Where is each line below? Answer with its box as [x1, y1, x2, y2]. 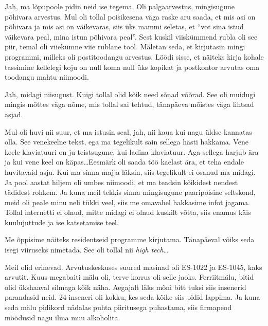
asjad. [5, 108, 23, 119]
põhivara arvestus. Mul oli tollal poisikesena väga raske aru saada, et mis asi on [5, 11, 256, 22]
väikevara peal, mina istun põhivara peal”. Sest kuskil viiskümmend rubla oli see [5, 31, 258, 42]
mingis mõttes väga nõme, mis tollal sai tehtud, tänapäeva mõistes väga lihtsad [5, 99, 254, 110]
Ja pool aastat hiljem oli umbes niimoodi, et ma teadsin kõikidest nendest [5, 176, 238, 187]
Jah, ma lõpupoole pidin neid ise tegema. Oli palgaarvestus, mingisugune [5, 1, 235, 11]
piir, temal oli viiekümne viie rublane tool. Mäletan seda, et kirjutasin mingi [5, 41, 245, 52]
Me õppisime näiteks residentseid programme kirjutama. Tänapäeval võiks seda [5, 234, 255, 245]
